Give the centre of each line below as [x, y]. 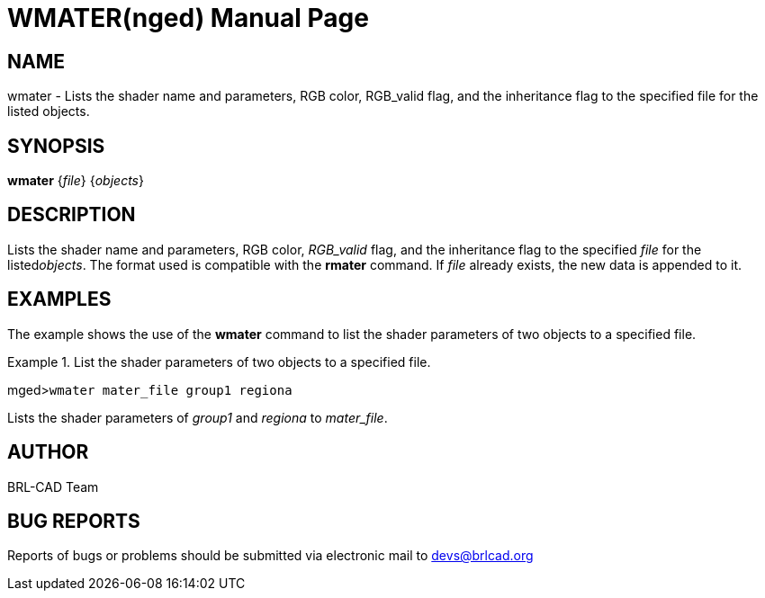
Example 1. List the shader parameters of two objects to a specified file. [219, 361]
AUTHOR [48, 452]
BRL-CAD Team [53, 486]
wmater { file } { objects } [76, 181]
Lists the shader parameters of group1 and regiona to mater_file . [198, 417]
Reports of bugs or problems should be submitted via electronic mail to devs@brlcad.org [270, 556]
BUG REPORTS [74, 521]
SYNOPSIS [56, 146]
